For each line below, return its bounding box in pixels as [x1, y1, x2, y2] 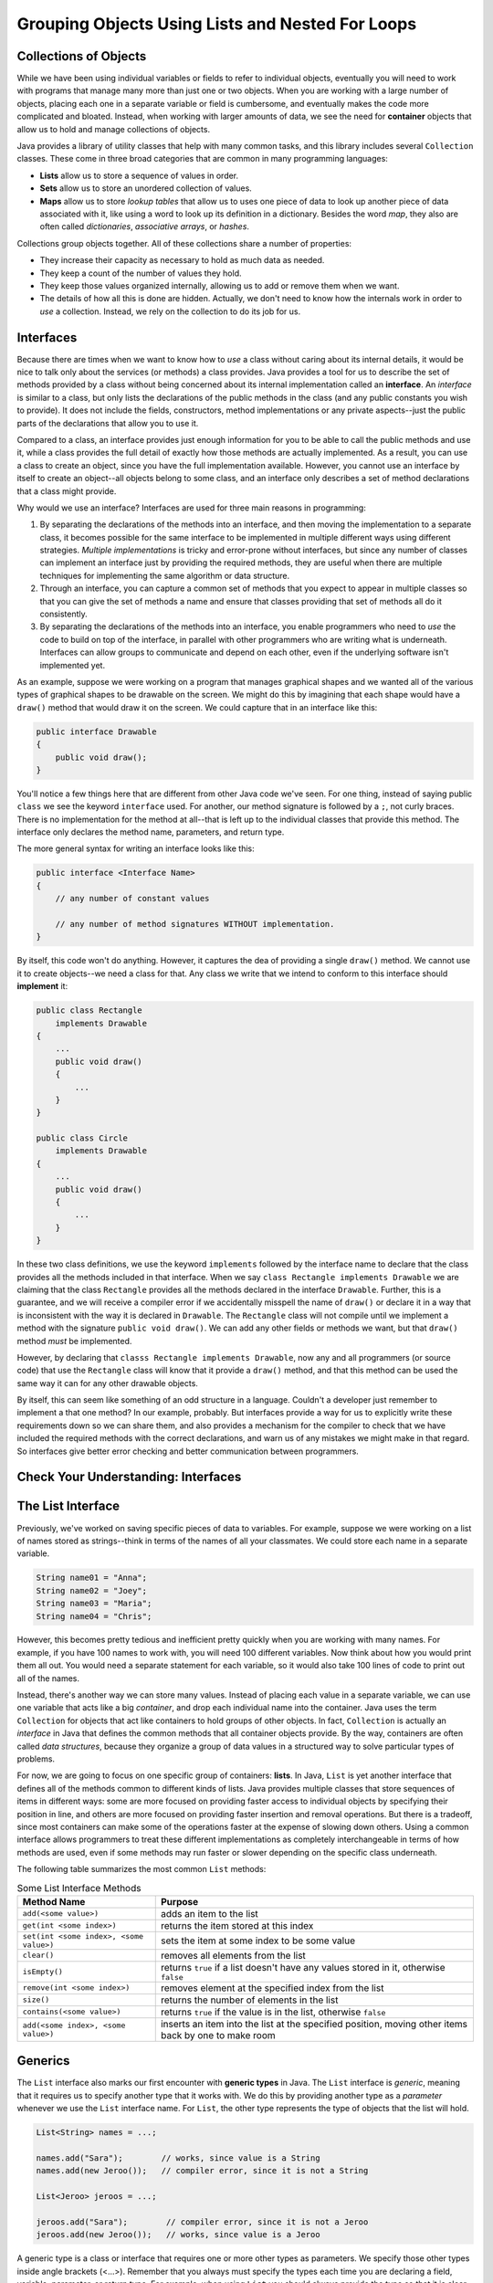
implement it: [16, 981, 68, 992]
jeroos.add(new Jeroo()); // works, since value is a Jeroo [36, 2229, 320, 2240]
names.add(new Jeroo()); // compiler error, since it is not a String [36, 2165, 369, 2176]
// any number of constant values [55, 893, 210, 904]
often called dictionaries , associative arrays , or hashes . [39, 221, 250, 232]
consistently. [39, 608, 89, 620]
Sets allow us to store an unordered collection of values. [39, 183, 253, 194]
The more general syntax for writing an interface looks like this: [16, 843, 255, 854]
